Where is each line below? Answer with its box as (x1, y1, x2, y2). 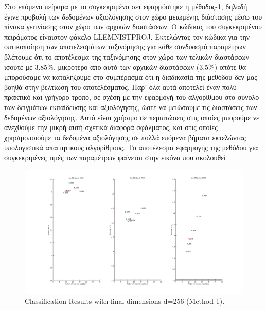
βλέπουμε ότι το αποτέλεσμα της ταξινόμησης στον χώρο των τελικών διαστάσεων (4, 51, 250, 62)
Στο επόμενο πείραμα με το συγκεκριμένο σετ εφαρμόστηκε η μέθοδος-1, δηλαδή (4, 1, 247, 11)
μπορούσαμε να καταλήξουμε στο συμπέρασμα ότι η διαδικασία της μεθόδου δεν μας (4, 71, 257, 82)
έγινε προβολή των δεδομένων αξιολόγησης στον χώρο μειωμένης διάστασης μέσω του (4, 11, 262, 22)
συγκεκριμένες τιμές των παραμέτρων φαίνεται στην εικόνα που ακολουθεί (4, 152, 226, 162)
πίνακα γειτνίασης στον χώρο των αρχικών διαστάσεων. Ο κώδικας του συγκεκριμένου (4, 21, 262, 32)
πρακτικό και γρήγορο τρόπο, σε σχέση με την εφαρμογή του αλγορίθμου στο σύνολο (4, 92, 259, 102)
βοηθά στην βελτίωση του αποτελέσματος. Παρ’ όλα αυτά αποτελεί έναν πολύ (4, 81, 237, 92)
